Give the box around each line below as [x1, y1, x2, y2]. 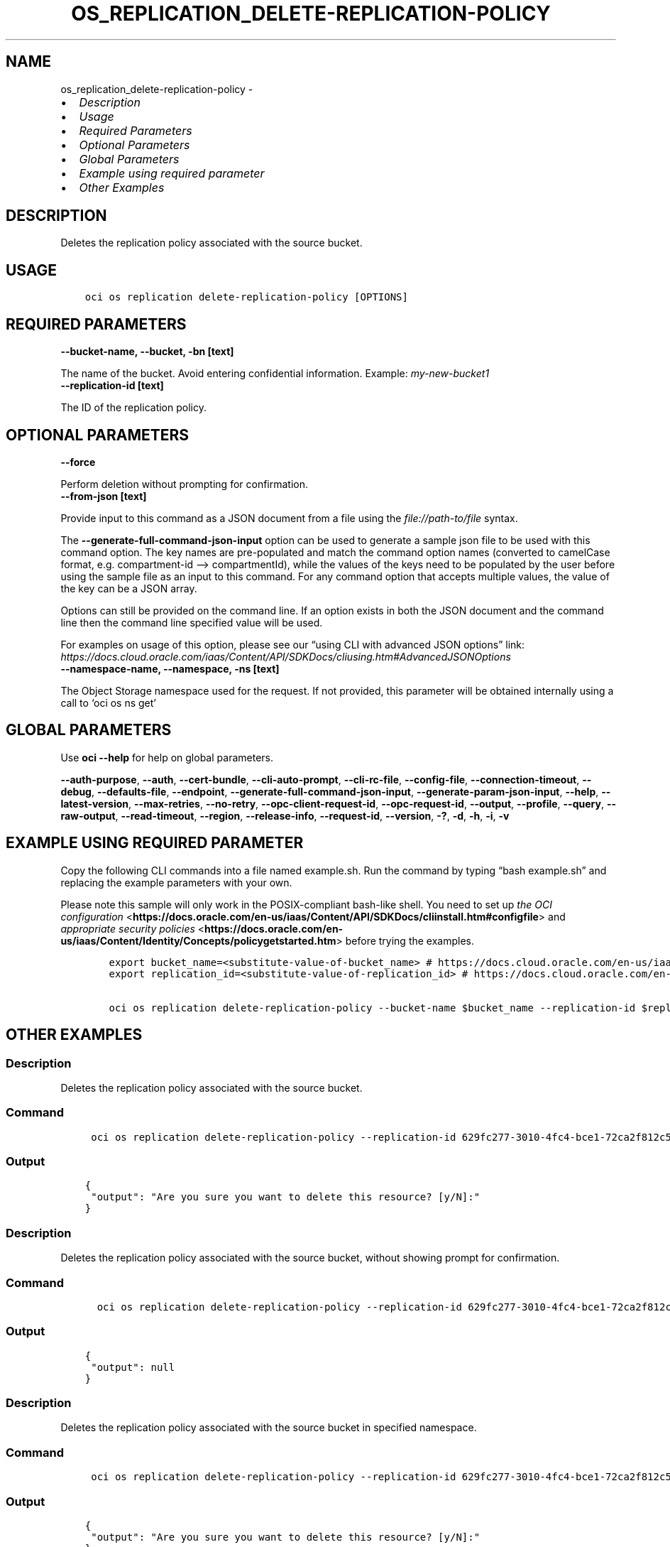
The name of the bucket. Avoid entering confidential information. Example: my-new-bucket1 [60, 367, 490, 380]
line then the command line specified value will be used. [60, 616, 323, 629]
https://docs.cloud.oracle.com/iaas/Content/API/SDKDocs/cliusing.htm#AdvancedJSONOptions [60, 650, 511, 663]
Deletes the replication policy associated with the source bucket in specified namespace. [60, 1421, 477, 1434]
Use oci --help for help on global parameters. [60, 751, 273, 764]
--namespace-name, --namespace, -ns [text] [60, 662, 280, 675]
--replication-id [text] [60, 379, 164, 392]
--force [60, 455, 96, 468]
